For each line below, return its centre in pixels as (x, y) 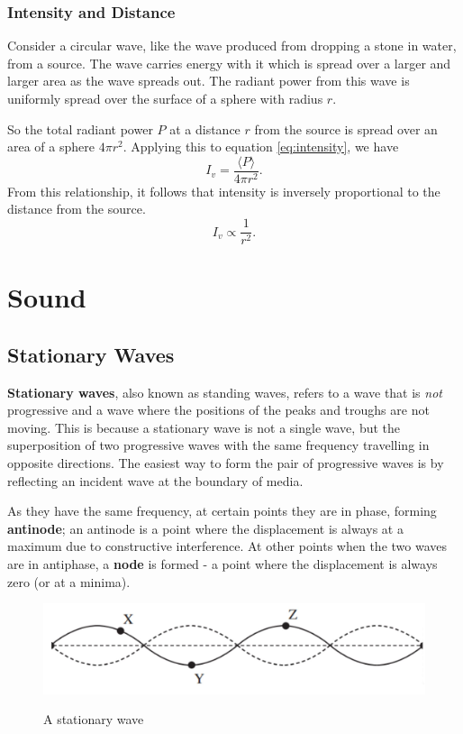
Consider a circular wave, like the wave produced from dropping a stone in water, (232, 46)
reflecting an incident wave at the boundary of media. (155, 480)
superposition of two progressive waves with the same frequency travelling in (218, 445)
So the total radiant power (80, 128)
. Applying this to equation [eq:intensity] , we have (261, 147)
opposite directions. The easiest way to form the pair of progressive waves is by (226, 463)
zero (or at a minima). (69, 581)
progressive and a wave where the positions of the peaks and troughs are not (218, 410)
